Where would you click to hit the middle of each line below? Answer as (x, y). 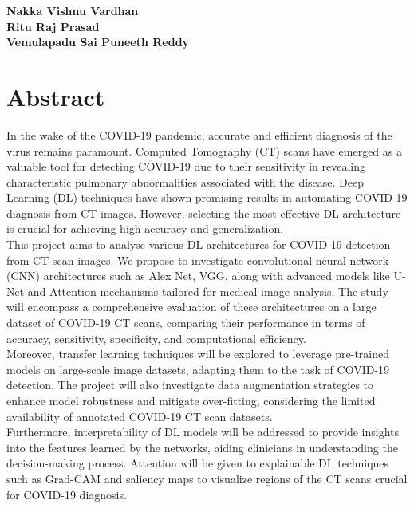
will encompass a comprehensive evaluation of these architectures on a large (191, 307)
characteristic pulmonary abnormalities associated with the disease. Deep (185, 181)
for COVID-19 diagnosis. (67, 494)
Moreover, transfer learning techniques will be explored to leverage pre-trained (198, 354)
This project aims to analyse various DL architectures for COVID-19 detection (199, 244)
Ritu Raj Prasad (53, 26)
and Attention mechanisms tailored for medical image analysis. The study (208, 291)
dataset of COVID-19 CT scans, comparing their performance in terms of (186, 323)
